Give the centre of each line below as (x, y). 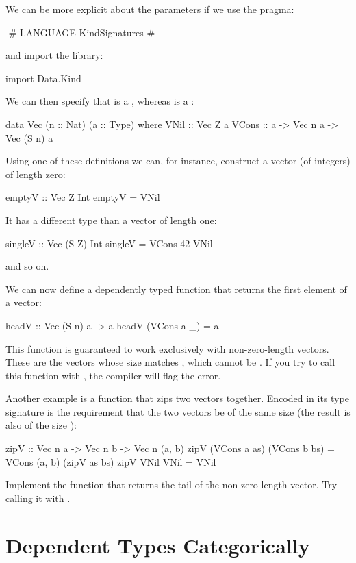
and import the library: (54, 55)
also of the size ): (41, 425)
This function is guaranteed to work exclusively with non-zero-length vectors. (167, 348)
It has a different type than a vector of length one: (111, 220)
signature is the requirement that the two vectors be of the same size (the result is (178, 411)
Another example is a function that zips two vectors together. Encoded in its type (177, 398)
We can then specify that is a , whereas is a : (100, 101)
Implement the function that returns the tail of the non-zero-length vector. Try (171, 485)
